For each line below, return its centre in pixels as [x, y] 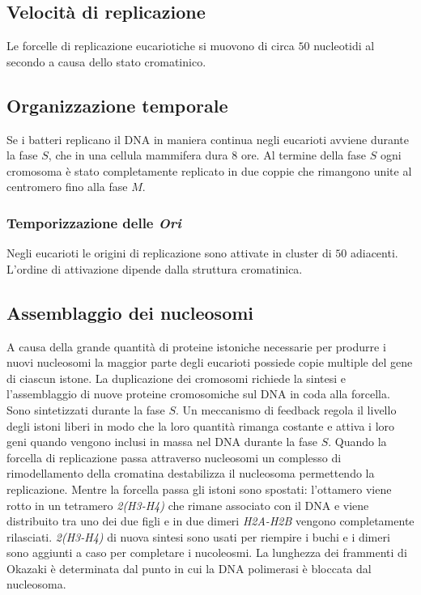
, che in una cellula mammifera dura [138, 155]
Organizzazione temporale [117, 105]
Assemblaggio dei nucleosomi [130, 312]
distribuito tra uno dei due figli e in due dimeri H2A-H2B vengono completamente [210, 521]
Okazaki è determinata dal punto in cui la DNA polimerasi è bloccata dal [189, 568]
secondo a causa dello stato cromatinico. [106, 61]
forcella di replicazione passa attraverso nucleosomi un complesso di [174, 457]
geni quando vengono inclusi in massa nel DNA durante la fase [162, 442]
